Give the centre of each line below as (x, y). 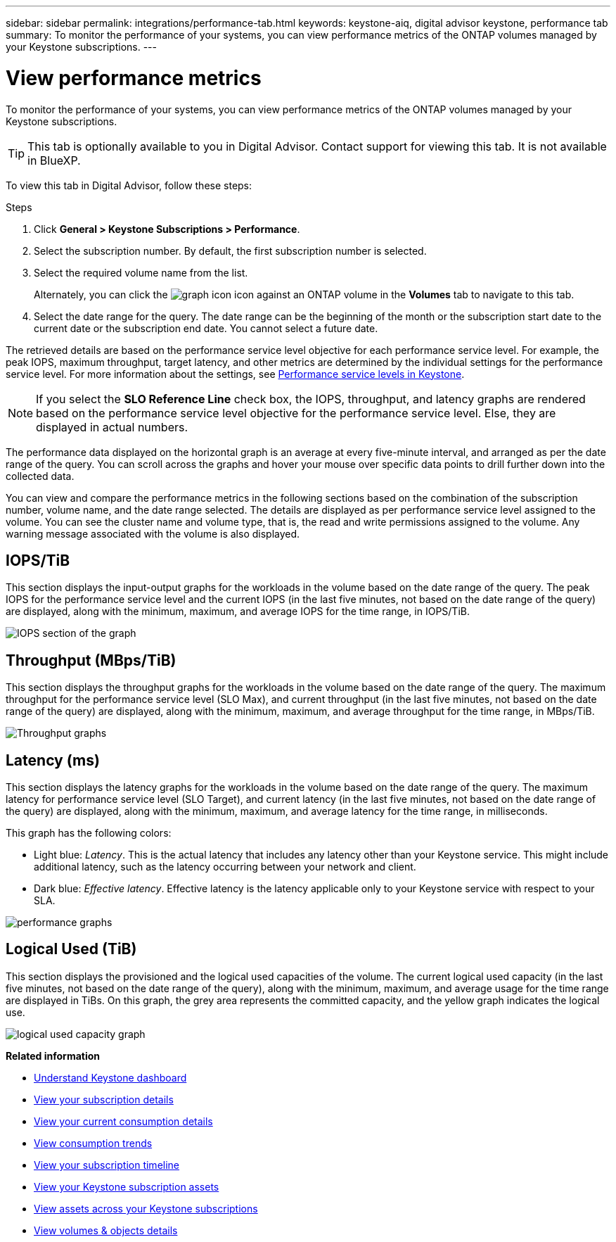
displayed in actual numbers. (112, 427)
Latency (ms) (53, 760)
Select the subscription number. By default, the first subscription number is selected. (230, 251)
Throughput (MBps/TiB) (91, 660)
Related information (53, 1056)
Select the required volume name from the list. (141, 272)
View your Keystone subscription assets (127, 1186)
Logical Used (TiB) (71, 949)
